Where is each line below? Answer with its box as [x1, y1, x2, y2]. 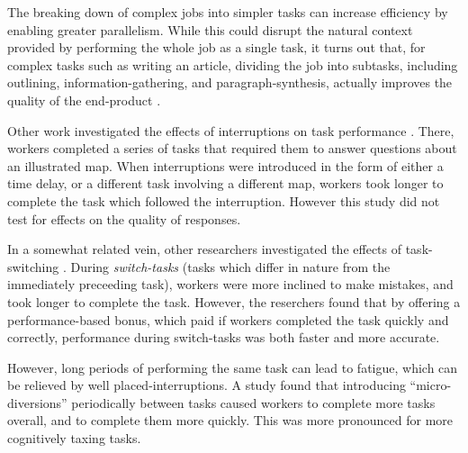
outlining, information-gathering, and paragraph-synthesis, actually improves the [7, 73, 453, 92]
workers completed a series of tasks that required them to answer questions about [7, 139, 457, 158]
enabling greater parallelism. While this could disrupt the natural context [7, 20, 413, 39]
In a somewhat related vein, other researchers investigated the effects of [7, 240, 402, 258]
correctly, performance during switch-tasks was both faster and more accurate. [7, 328, 440, 347]
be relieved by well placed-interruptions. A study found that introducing [7, 376, 406, 394]
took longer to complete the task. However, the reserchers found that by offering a [7, 292, 461, 311]
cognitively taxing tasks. [7, 429, 141, 448]
